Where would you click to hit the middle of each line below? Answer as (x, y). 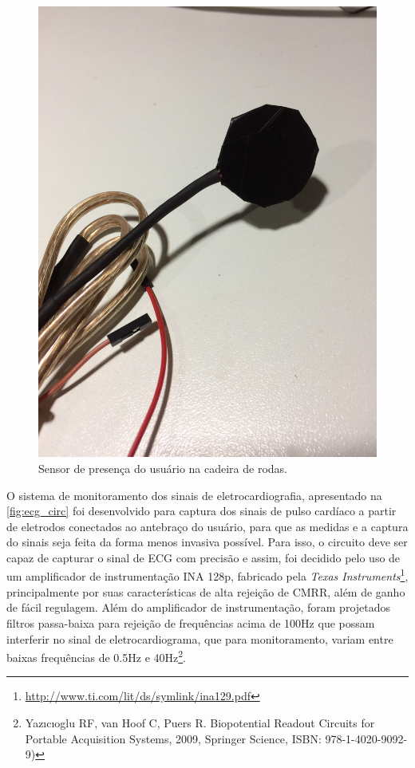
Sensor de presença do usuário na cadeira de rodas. (163, 468)
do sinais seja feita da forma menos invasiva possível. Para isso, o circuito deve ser (207, 542)
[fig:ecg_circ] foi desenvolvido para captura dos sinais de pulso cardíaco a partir (202, 511)
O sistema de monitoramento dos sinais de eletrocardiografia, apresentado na (194, 495)
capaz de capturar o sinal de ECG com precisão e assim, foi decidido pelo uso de (204, 557)
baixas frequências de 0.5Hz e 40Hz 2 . (96, 656)
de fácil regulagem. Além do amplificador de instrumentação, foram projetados (199, 607)
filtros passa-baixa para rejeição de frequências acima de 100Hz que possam (191, 622)
